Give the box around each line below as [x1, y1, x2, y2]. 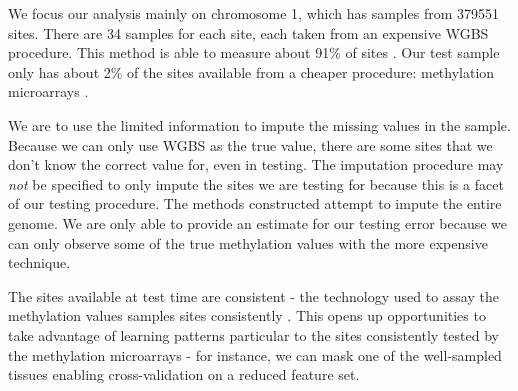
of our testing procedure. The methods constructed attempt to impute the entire [8, 193, 502, 214]
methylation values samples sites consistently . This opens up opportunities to [8, 305, 486, 326]
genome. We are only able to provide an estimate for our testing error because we [8, 212, 508, 233]
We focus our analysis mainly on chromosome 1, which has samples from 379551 [8, 3, 500, 23]
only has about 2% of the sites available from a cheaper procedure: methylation [8, 61, 495, 82]
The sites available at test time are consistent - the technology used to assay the [8, 285, 499, 306]
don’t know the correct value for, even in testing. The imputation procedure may [8, 154, 504, 175]
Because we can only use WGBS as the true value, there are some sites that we [8, 134, 493, 155]
